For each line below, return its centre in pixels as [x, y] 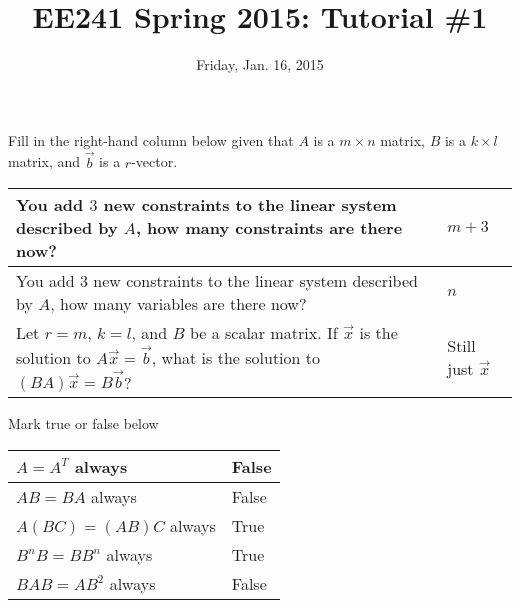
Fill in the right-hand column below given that [151, 139]
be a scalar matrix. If [263, 333]
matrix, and [44, 161]
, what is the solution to [236, 357]
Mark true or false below [83, 423]
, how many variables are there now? [178, 304]
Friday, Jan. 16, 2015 [260, 64]
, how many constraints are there [269, 228]
